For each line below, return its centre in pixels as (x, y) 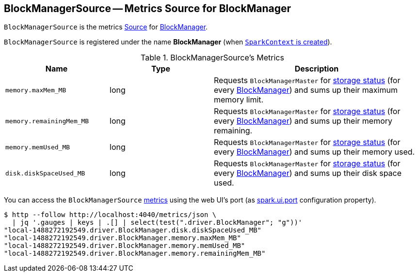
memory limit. (239, 100)
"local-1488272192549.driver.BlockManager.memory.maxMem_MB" (122, 238)
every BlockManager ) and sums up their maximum (306, 90)
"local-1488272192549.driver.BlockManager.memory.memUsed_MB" (125, 246)
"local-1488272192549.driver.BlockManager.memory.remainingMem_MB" (135, 254)
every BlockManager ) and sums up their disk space (308, 173)
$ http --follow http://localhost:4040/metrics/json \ (110, 215)
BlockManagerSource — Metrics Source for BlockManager (147, 8)
